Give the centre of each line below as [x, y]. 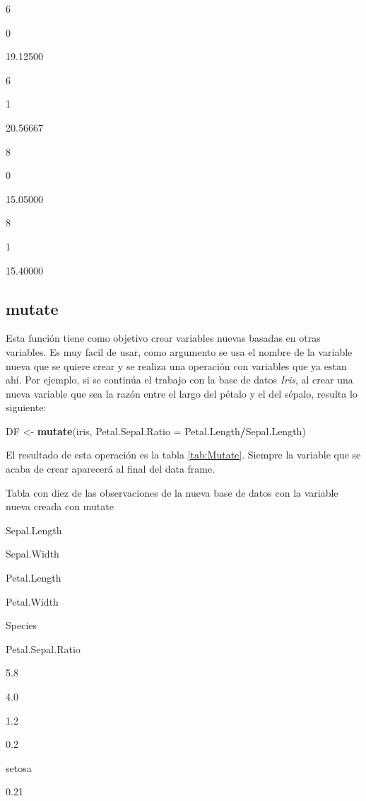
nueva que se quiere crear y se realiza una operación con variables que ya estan [176, 365]
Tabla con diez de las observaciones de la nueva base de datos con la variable [172, 492]
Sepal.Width [33, 554]
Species [22, 625]
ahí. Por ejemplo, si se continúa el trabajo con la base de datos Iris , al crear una [179, 380]
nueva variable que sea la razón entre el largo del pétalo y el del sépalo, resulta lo [182, 393]
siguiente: [26, 407]
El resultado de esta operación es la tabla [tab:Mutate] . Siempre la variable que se [183, 455]
